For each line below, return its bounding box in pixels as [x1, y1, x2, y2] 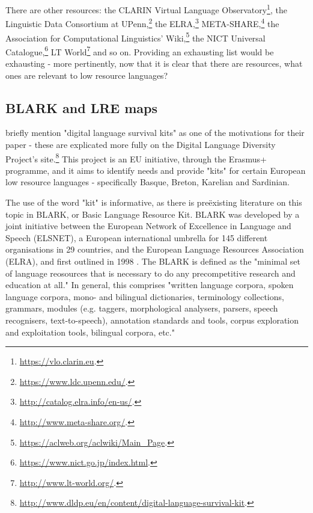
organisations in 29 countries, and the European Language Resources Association [5, 243, 304, 256]
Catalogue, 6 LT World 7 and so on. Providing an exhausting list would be [5, 43, 274, 58]
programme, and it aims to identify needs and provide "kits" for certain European [5, 164, 306, 176]
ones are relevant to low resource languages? [5, 69, 168, 81]
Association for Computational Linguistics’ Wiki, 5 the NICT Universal [5, 29, 266, 44]
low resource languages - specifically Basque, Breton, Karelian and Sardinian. [5, 176, 290, 188]
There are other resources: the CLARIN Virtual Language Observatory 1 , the [5, 2, 287, 16]
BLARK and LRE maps [5, 98, 158, 117]
